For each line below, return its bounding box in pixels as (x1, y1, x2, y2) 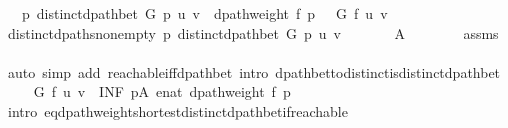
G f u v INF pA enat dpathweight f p (33, 81, 291, 102)
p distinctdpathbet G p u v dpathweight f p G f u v (21, 3, 388, 23)
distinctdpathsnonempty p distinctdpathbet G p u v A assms (7, 22, 499, 43)
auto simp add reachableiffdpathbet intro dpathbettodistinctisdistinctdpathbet (7, 61, 501, 82)
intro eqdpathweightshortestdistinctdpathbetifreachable (7, 100, 348, 121)
